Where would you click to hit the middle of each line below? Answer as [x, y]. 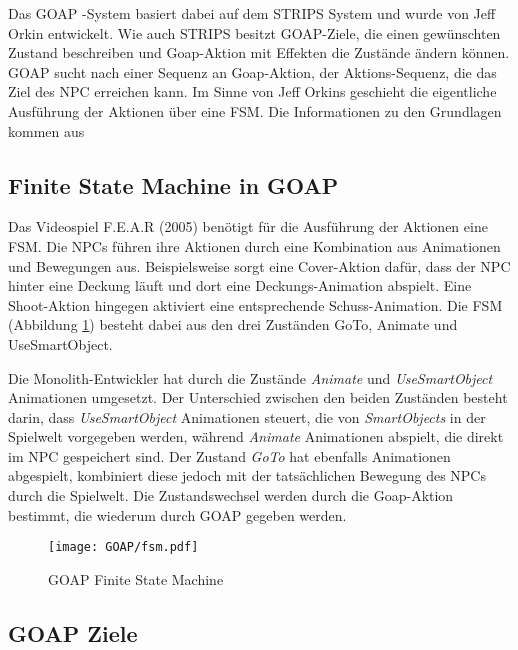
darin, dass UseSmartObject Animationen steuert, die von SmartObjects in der [247, 416]
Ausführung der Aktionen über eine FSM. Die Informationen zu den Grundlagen [255, 110]
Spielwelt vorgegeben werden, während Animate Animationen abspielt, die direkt [256, 436]
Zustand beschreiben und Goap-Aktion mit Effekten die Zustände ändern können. [259, 52]
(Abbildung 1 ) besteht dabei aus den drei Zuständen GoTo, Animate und [233, 324]
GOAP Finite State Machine [136, 578]
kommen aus [46, 130]
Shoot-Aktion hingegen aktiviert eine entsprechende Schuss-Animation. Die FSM [255, 304]
